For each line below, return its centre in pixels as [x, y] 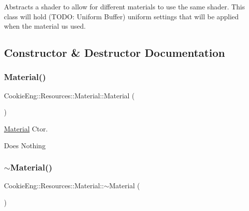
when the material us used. [45, 26]
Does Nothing [25, 145]
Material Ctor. [26, 128]
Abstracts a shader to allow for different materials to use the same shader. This [124, 6]
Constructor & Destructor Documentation [115, 53]
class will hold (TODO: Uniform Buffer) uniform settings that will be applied [122, 16]
